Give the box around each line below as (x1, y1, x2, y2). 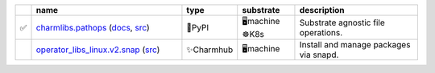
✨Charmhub (186, 44, 234, 55)
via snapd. (299, 49, 339, 60)
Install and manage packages (299, 39, 411, 50)
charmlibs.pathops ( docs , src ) (35, 22, 150, 33)
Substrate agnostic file (299, 17, 386, 28)
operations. (299, 26, 343, 38)
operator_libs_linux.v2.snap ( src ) (35, 44, 160, 55)
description (299, 5, 346, 15)
